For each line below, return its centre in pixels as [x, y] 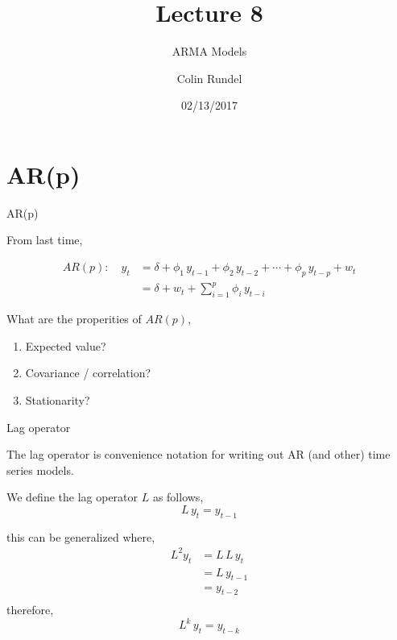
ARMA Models [209, 51]
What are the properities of [74, 319]
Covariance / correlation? [88, 373]
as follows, [178, 497]
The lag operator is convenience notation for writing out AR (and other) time [198, 454]
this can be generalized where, [81, 536]
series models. [40, 470]
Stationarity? [58, 399]
